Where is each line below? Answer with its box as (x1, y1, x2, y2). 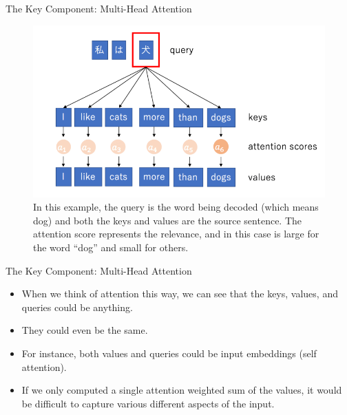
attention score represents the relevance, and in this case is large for (33, 226, 319, 241)
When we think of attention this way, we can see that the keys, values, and (21, 286, 338, 301)
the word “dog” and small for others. (33, 240, 189, 255)
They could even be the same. (21, 323, 148, 337)
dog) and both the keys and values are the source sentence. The (33, 213, 302, 227)
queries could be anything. (21, 299, 133, 314)
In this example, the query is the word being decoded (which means (33, 200, 319, 214)
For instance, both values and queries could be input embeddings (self (21, 346, 317, 361)
